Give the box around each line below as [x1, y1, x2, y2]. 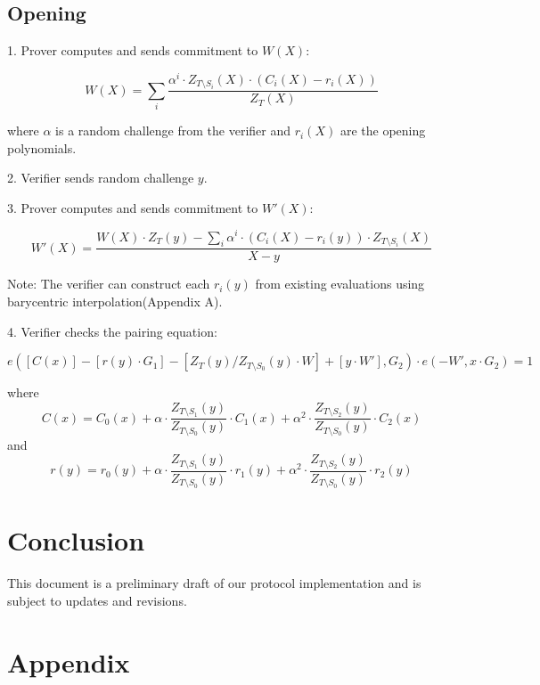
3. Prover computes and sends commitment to [7, 198, 258, 216]
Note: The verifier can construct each [7, 274, 210, 293]
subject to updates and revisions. [7, 591, 187, 609]
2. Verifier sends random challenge [7, 168, 194, 187]
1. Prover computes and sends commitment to [7, 41, 258, 60]
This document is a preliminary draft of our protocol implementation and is [7, 574, 421, 592]
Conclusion [7, 522, 145, 559]
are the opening [340, 121, 426, 140]
